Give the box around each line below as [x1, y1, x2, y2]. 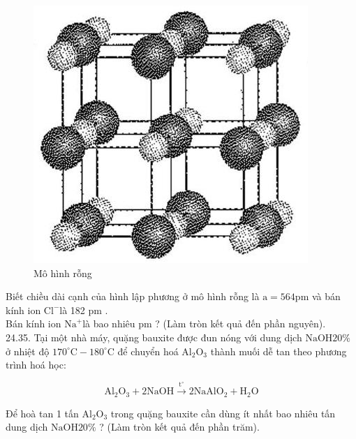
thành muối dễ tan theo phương [210, 343, 347, 358]
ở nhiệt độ [6, 343, 50, 358]
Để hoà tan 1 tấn [6, 405, 79, 420]
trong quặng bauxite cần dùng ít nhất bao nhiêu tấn [110, 405, 336, 420]
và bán [311, 289, 341, 304]
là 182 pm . [59, 302, 108, 317]
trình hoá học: [6, 357, 66, 372]
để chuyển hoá [117, 343, 179, 358]
